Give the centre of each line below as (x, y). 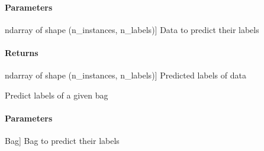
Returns (22, 52)
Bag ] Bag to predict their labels (62, 141)
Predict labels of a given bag (57, 95)
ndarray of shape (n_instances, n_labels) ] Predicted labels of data (125, 75)
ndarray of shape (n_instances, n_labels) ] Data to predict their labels (132, 29)
